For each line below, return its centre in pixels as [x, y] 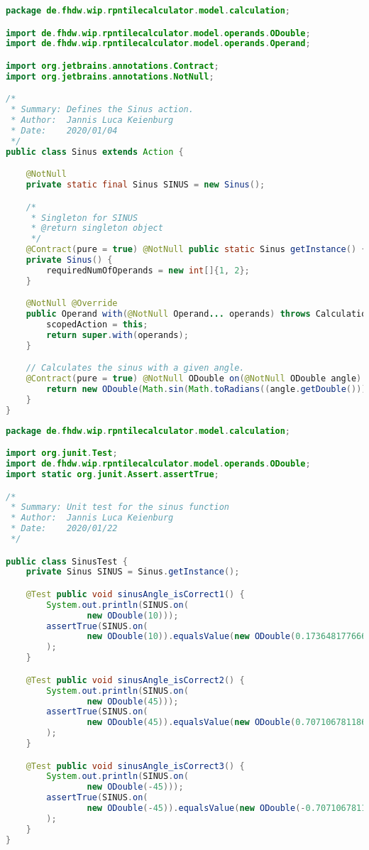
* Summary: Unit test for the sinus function [120, 507]
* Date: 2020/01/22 [64, 529]
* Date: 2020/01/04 [64, 130]
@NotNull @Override [72, 304]
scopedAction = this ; [97, 325]
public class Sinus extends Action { [95, 152]
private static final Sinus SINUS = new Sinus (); [145, 185]
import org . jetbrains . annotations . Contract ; [112, 66]
